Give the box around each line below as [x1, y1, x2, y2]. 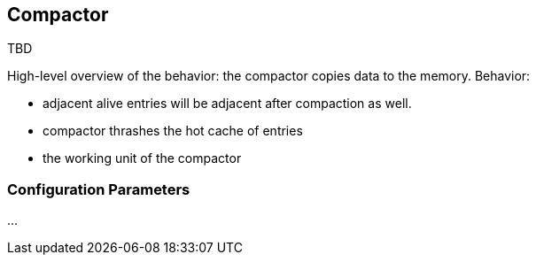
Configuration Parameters [7, 180, 190, 198]
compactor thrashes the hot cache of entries [43, 123, 303, 139]
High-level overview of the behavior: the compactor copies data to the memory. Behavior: [7, 68, 531, 84]
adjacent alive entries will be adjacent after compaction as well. [43, 96, 412, 112]
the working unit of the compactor [43, 150, 242, 166]
